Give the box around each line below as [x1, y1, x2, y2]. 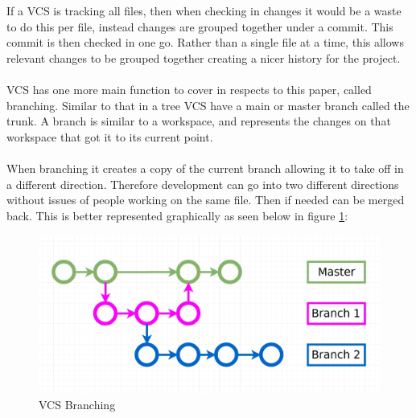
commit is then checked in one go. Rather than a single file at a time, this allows [6, 34, 404, 51]
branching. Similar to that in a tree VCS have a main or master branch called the [6, 96, 410, 113]
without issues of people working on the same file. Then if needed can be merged [6, 191, 405, 208]
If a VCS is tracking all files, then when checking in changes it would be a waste [6, 2, 402, 19]
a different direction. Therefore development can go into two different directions [6, 175, 399, 192]
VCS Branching [39, 395, 116, 412]
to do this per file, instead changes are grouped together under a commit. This [6, 18, 393, 35]
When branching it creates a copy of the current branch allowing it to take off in [6, 160, 404, 177]
